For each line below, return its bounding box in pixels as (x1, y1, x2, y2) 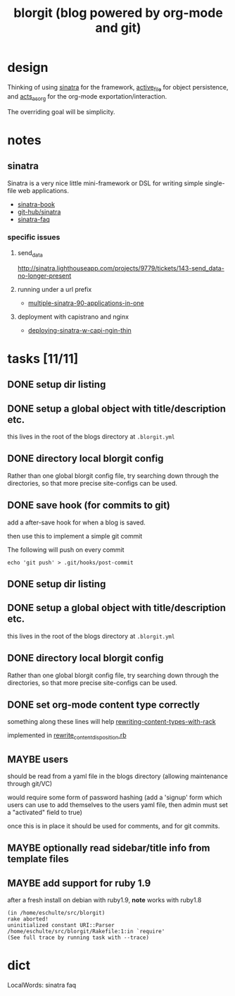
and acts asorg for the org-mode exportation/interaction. (7, 92, 167, 102)
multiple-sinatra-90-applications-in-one (27, 298, 144, 307)
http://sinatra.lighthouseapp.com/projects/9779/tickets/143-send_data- (17, 264, 225, 272)
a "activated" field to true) (7, 809, 83, 817)
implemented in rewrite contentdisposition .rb (7, 731, 127, 742)
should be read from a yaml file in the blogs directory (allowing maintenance (7, 772, 229, 780)
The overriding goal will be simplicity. (7, 107, 115, 116)
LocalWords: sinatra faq (7, 981, 77, 990)
